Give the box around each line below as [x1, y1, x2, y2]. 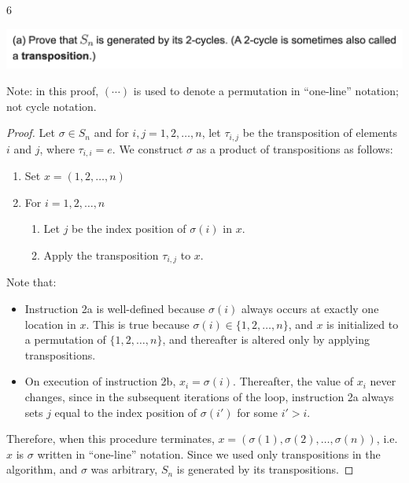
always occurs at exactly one [241, 300, 379, 316]
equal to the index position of [54, 404, 197, 420]
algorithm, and [6, 461, 78, 477]
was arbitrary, [90, 461, 158, 477]
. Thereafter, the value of [233, 373, 354, 389]
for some [237, 404, 278, 420]
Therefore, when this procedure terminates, [6, 430, 215, 447]
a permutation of [24, 331, 106, 348]
